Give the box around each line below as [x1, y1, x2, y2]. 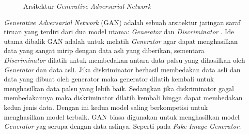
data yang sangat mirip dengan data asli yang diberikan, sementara [4, 45, 204, 55]
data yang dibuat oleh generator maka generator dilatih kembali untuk [4, 74, 214, 84]
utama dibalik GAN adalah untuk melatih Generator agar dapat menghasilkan [4, 36, 238, 46]
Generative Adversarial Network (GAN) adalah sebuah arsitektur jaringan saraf [4, 17, 241, 27]
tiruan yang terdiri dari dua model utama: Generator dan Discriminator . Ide [4, 27, 234, 37]
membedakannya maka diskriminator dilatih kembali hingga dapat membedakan [4, 93, 243, 103]
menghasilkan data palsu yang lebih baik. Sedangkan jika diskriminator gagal [4, 83, 234, 93]
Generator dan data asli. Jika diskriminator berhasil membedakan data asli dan [4, 64, 241, 74]
